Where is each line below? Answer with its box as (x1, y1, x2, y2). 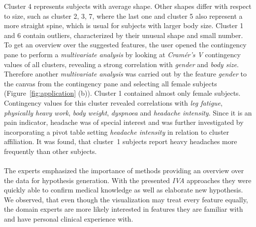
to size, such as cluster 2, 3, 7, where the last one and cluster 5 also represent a (4, 10, 243, 21)
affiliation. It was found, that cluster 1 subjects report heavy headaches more (4, 136, 237, 147)
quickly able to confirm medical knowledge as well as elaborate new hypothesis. (4, 185, 243, 195)
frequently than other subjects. (4, 146, 97, 156)
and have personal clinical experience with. (4, 214, 133, 224)
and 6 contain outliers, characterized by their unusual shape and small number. (4, 30, 243, 40)
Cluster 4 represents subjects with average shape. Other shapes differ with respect (4, 1, 252, 11)
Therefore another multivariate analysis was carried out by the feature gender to (4, 69, 247, 79)
